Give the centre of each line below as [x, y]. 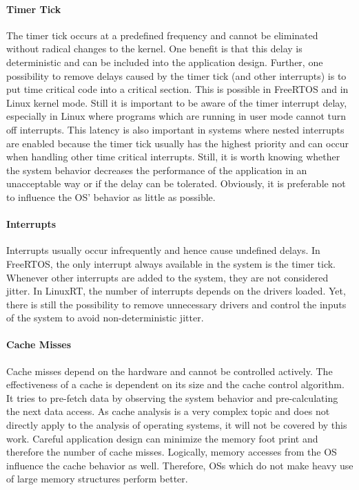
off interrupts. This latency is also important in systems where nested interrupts [175, 129]
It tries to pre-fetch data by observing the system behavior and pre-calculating [172, 397]
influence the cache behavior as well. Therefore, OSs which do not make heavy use [180, 465]
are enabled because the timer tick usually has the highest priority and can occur [178, 143]
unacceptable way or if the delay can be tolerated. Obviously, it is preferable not [176, 183]
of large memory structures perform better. [97, 479]
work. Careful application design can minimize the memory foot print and [162, 438]
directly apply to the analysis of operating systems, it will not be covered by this [177, 425]
